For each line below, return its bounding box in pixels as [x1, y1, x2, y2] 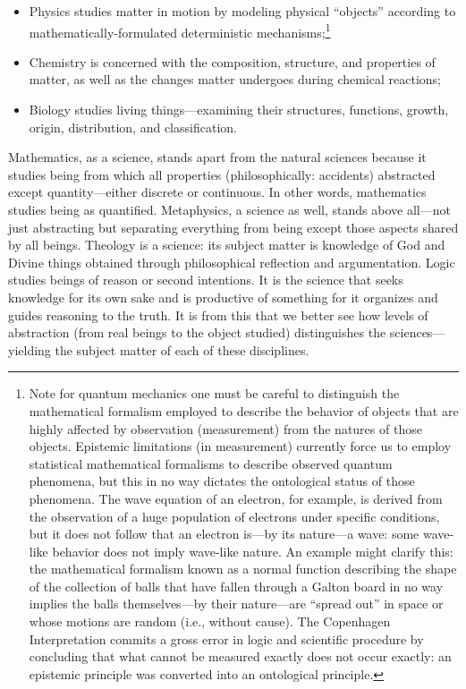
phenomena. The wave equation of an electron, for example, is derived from [29, 489, 443, 507]
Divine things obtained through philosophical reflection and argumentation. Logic [8, 252, 455, 271]
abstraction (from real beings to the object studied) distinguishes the [8, 323, 386, 342]
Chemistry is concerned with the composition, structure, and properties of [29, 52, 436, 71]
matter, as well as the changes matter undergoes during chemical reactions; [29, 70, 441, 89]
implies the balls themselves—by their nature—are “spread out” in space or [29, 594, 444, 613]
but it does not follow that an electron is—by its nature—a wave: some [29, 524, 419, 543]
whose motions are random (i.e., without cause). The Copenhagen [29, 612, 391, 631]
